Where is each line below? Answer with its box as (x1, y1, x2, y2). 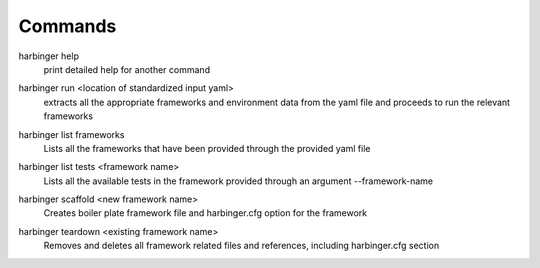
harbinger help (18, 50, 80, 62)
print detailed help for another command (43, 63, 210, 75)
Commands (18, 15, 117, 37)
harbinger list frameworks (18, 128, 125, 140)
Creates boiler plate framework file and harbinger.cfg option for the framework (43, 207, 368, 219)
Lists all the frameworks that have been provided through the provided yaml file (43, 142, 371, 154)
